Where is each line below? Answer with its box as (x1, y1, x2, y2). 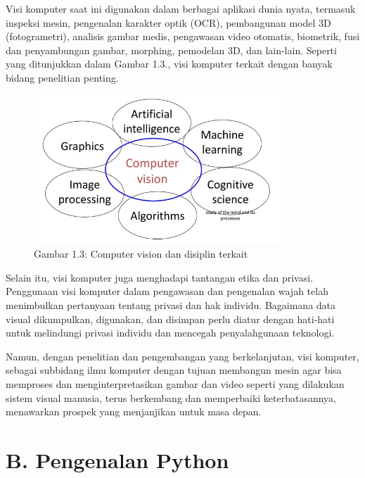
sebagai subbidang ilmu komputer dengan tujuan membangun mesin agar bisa (6, 363, 342, 377)
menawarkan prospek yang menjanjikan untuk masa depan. (6, 404, 262, 419)
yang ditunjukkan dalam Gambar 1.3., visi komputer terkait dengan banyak (6, 56, 333, 71)
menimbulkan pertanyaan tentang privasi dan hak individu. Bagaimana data (6, 297, 336, 312)
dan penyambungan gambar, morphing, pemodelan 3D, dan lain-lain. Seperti (6, 42, 337, 57)
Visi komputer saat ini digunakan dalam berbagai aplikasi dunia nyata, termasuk (6, 1, 356, 15)
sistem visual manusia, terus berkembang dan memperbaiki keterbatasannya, (6, 390, 337, 405)
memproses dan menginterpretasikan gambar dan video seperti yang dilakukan (6, 376, 345, 391)
